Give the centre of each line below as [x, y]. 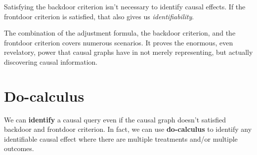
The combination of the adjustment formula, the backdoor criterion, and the [120, 33]
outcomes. [19, 148]
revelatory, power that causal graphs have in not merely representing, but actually [128, 52]
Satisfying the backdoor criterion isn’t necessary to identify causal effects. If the [125, 6]
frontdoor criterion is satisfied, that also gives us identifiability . [99, 16]
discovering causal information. [51, 61]
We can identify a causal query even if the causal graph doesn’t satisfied [115, 119]
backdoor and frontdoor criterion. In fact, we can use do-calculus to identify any [128, 129]
